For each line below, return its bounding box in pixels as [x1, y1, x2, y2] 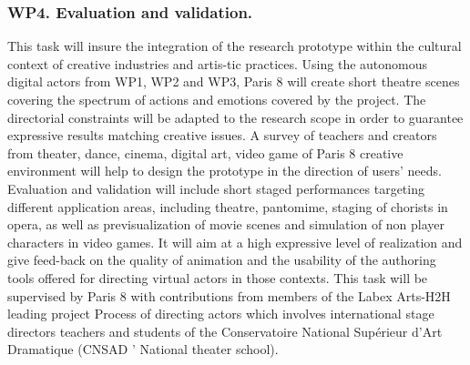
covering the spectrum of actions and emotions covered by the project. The [7, 90, 426, 108]
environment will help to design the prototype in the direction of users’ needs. [7, 161, 442, 180]
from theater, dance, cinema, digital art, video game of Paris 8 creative [7, 143, 404, 162]
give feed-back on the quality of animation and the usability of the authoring [7, 250, 436, 269]
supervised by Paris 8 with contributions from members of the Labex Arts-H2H [7, 286, 451, 305]
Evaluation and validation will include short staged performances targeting [7, 178, 424, 198]
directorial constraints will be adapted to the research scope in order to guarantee [7, 107, 464, 127]
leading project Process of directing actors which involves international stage [7, 304, 434, 323]
